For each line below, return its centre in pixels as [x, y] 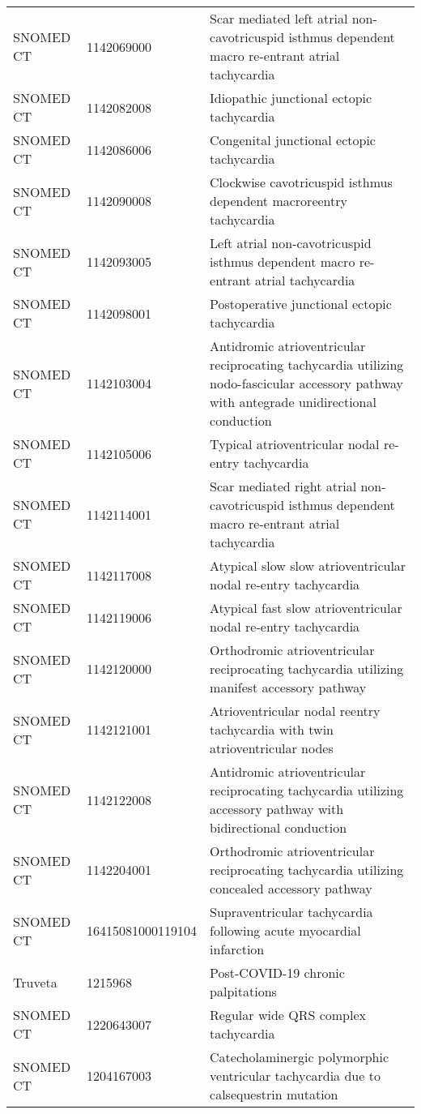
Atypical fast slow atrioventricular [306, 608]
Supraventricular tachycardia [291, 912]
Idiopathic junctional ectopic [291, 98]
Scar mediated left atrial [279, 18]
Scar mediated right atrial [283, 486]
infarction [237, 949]
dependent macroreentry [279, 201]
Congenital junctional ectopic [293, 140]
